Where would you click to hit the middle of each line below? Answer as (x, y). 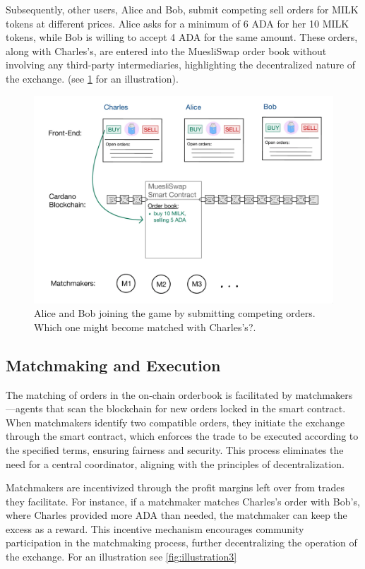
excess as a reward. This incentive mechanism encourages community (155, 528)
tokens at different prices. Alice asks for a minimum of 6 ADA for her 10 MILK (178, 23)
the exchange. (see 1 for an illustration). (92, 78)
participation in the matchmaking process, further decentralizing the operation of (181, 543)
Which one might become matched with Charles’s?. (145, 327)
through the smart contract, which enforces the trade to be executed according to (182, 436)
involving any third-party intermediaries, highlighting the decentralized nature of (181, 65)
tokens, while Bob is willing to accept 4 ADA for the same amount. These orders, (182, 37)
